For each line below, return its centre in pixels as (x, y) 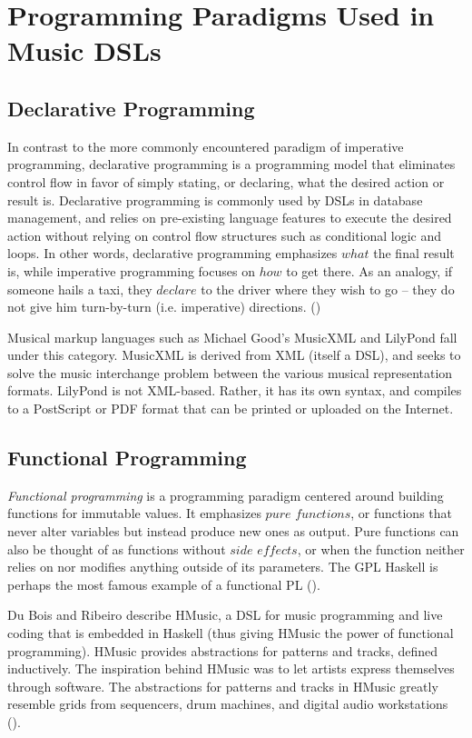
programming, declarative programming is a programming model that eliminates (231, 164)
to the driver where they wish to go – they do (328, 289)
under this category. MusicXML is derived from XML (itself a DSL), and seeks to (234, 355)
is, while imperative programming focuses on (131, 270)
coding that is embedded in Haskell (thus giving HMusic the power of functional (231, 633)
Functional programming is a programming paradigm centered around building (226, 495)
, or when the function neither (381, 549)
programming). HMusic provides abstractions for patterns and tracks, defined (223, 650)
